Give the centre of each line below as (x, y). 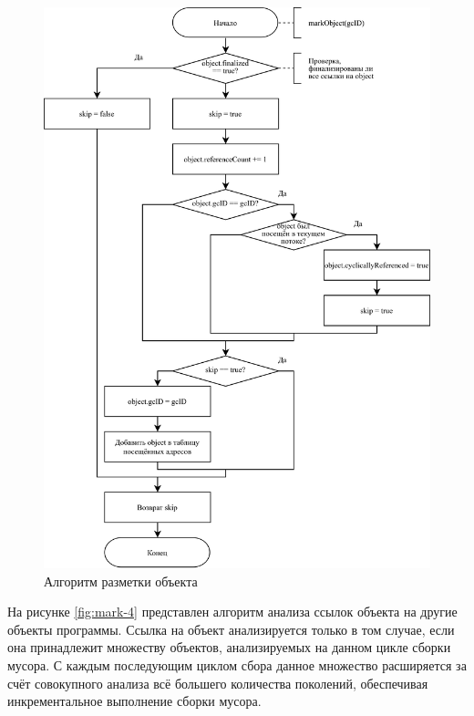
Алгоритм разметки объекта (121, 581)
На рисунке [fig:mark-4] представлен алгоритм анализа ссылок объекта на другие (232, 612)
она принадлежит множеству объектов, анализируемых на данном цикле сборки (229, 647)
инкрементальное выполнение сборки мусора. (134, 701)
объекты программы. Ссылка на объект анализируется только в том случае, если (231, 629)
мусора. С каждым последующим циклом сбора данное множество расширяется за (237, 664)
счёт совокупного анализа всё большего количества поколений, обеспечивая (218, 683)
